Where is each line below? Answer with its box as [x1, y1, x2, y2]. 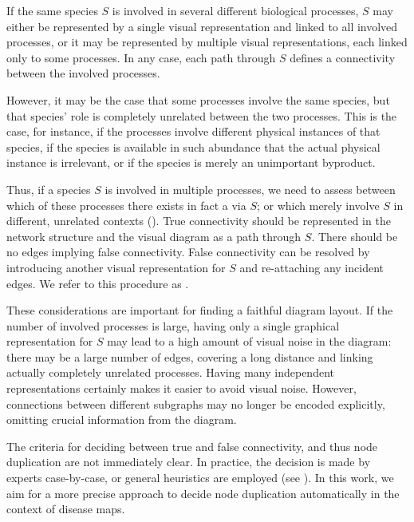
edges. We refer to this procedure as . [6, 275, 189, 291]
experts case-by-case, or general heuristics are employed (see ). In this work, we [6, 469, 394, 486]
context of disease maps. [6, 500, 125, 517]
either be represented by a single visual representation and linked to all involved [6, 18, 398, 34]
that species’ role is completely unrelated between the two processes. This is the [6, 107, 397, 124]
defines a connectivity [290, 49, 396, 65]
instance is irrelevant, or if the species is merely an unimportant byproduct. [6, 154, 376, 171]
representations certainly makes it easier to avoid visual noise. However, [6, 380, 357, 397]
